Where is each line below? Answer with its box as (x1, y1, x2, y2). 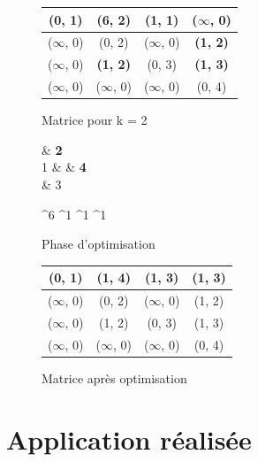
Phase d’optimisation (42, 235, 156, 253)
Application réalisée (6, 420, 252, 457)
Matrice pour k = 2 (42, 111, 148, 129)
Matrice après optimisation (42, 368, 187, 387)
